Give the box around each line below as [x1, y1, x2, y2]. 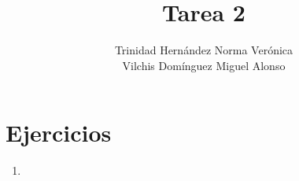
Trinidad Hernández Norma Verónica [114, 42, 293, 58]
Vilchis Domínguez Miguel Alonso [122, 57, 286, 73]
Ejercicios [6, 116, 112, 149]
